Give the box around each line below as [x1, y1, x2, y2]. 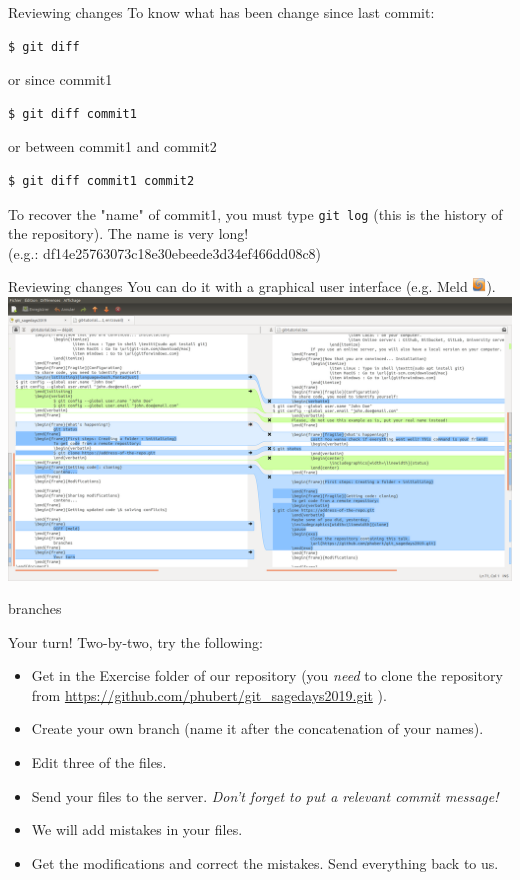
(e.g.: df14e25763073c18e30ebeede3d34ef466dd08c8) [8, 242, 322, 263]
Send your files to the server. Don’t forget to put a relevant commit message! [31, 785, 499, 806]
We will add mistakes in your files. [31, 819, 243, 840]
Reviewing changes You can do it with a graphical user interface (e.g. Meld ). [8, 276, 496, 297]
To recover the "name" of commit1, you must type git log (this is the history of [8, 203, 503, 224]
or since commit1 [8, 69, 113, 90]
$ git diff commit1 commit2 [8, 173, 195, 188]
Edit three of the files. [31, 752, 167, 773]
